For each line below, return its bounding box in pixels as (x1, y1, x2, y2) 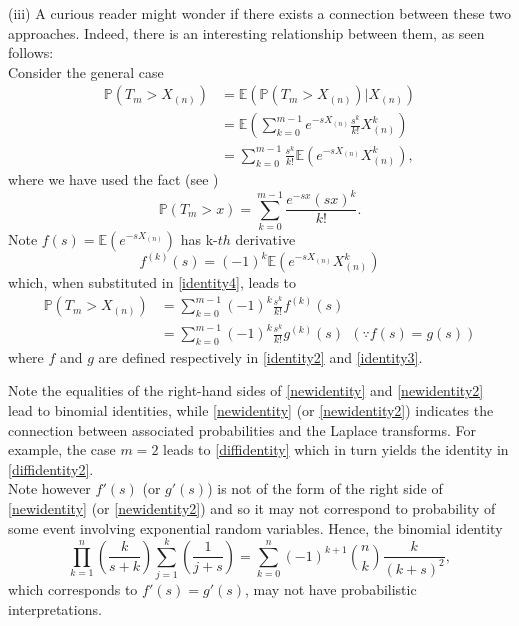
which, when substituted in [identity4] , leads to (8, 272, 297, 293)
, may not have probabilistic (245, 579, 417, 600)
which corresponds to (8, 579, 138, 600)
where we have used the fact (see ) (8, 168, 219, 189)
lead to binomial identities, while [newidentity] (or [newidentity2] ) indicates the (8, 400, 494, 420)
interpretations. (8, 598, 102, 619)
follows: (8, 42, 54, 63)
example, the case (8, 439, 116, 460)
